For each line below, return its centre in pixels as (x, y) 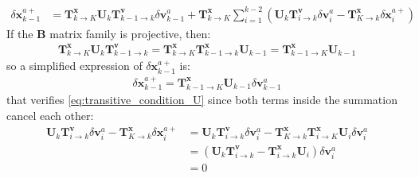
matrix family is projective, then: (130, 33)
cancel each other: (50, 115)
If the (20, 33)
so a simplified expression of (74, 66)
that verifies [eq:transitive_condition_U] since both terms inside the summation (202, 100)
